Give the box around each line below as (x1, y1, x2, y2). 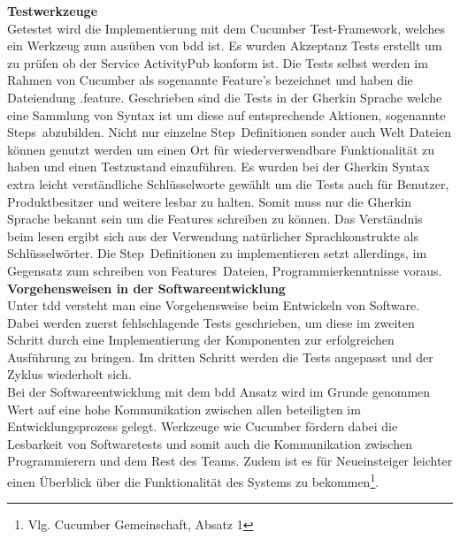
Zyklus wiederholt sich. (7, 365, 132, 383)
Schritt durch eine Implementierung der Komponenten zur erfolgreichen (7, 330, 395, 349)
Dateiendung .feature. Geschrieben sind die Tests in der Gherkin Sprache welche (7, 87, 442, 106)
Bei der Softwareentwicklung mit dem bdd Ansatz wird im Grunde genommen (7, 383, 431, 401)
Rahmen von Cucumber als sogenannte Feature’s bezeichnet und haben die (7, 71, 413, 89)
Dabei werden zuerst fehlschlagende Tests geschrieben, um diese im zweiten (7, 313, 415, 331)
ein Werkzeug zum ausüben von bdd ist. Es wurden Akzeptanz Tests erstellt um (7, 36, 442, 55)
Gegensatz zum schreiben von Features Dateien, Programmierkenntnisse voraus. (7, 261, 442, 279)
